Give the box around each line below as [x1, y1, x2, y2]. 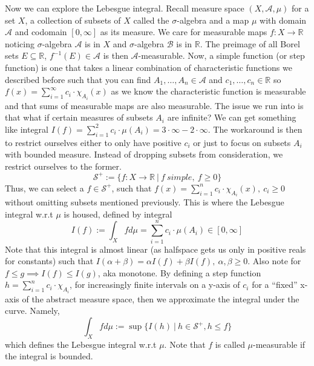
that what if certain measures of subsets [5, 111, 153, 124]
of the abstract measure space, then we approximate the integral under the [22, 292, 299, 305]
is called [215, 338, 245, 350]
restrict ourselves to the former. [5, 159, 122, 172]
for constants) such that [5, 255, 94, 267]
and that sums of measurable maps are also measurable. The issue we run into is [5, 99, 304, 111]
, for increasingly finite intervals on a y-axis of [70, 278, 240, 291]
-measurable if [253, 338, 306, 350]
